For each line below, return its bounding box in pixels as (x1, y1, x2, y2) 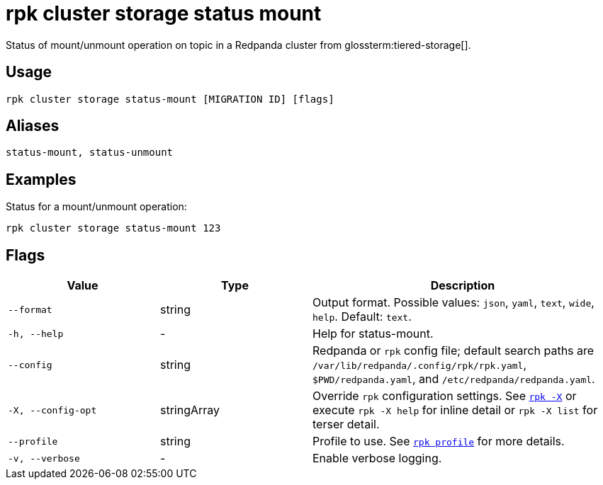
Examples (6, 170, 77, 188)
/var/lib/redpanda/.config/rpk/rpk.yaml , (312, 358, 527, 372)
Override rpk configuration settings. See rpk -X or (312, 389, 577, 404)
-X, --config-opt (8, 404, 97, 416)
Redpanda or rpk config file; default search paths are (312, 343, 594, 358)
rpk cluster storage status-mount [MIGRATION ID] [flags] (6, 93, 334, 105)
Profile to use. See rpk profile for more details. (312, 434, 565, 449)
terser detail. (312, 417, 380, 432)
